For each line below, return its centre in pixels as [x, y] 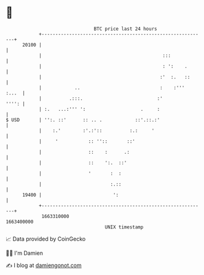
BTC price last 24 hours [125, 29]
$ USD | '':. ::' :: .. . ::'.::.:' [83, 120]
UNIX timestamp [124, 227]
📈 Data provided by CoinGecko [46, 239]
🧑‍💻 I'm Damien [25, 253]
